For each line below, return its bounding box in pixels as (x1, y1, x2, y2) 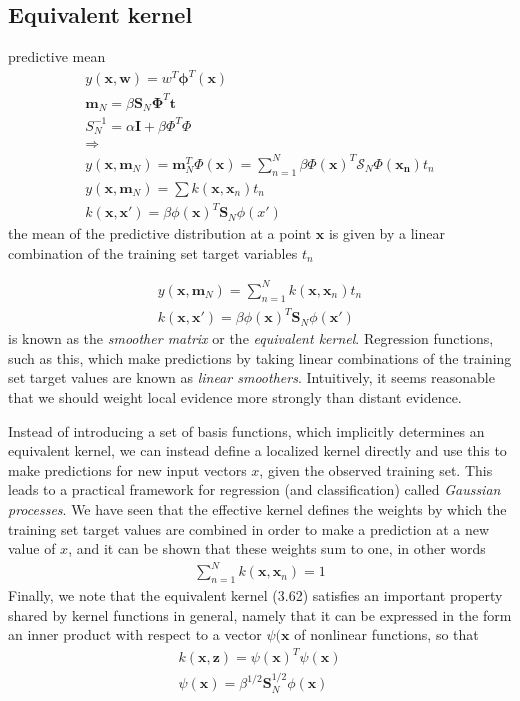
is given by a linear (328, 223, 445, 244)
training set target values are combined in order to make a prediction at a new (8, 518, 490, 539)
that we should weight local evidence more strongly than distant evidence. (8, 387, 462, 408)
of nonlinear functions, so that (294, 624, 479, 645)
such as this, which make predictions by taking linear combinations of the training (8, 347, 512, 368)
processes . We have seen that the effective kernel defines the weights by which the (8, 499, 507, 520)
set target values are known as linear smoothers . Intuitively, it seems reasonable (8, 367, 495, 388)
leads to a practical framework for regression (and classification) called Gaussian (8, 479, 501, 500)
